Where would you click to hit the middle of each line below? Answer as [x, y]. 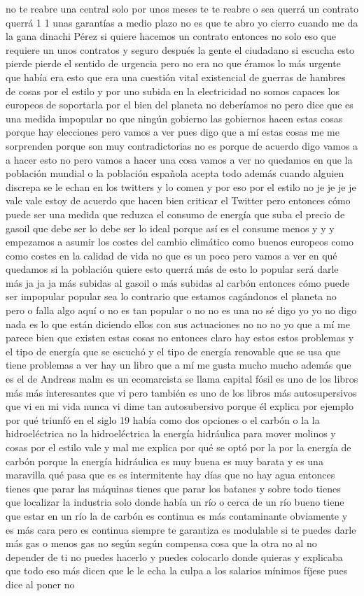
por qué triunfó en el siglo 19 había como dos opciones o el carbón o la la [163, 419]
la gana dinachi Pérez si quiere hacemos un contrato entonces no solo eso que [171, 36]
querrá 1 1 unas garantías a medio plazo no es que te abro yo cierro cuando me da [182, 22]
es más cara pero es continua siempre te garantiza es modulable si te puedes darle [181, 529]
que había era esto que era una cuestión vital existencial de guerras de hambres [176, 77]
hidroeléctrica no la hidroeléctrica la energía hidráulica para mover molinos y [171, 433]
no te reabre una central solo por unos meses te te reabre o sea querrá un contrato [182, 8]
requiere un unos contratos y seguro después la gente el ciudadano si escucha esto [180, 49]
